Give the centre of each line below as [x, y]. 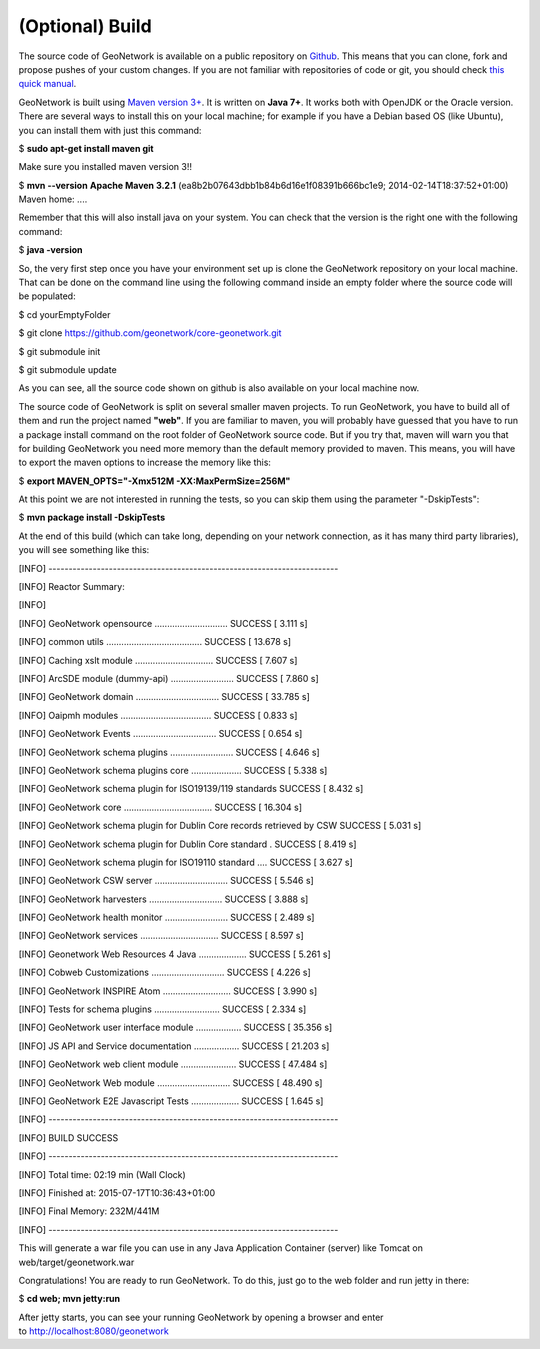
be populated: [47, 296]
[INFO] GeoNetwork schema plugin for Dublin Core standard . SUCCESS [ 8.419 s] [187, 844]
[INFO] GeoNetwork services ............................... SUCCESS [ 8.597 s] [161, 936]
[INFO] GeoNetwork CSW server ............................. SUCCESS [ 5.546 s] [166, 881]
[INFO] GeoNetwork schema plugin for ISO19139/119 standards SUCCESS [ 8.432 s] [191, 789]
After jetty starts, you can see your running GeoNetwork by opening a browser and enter [201, 1317]
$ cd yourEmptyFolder [64, 314]
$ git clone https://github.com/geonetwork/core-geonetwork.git [150, 333]
